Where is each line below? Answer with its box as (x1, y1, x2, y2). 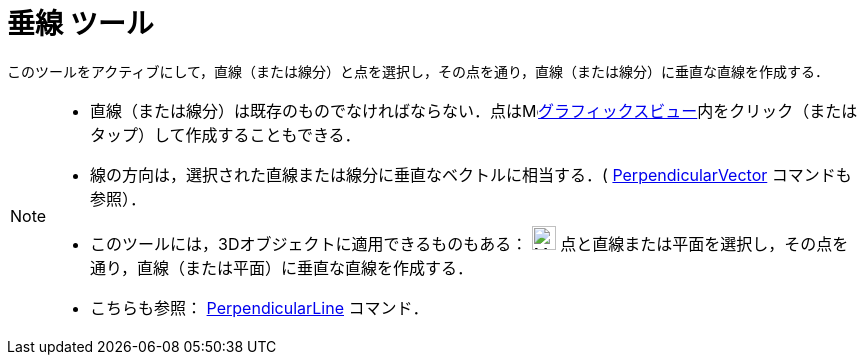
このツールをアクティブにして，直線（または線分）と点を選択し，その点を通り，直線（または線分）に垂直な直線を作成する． (7, 62, 830, 80)
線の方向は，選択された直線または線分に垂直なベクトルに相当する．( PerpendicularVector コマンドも (90, 164, 852, 185)
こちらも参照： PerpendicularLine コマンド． (90, 297, 429, 318)
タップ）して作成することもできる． (90, 124, 361, 145)
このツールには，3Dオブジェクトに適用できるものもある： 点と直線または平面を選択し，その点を (90, 233, 849, 254)
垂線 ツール (7, 7, 154, 41)
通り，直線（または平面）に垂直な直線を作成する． (90, 257, 473, 278)
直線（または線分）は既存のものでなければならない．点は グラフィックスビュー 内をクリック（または (90, 100, 858, 121)
